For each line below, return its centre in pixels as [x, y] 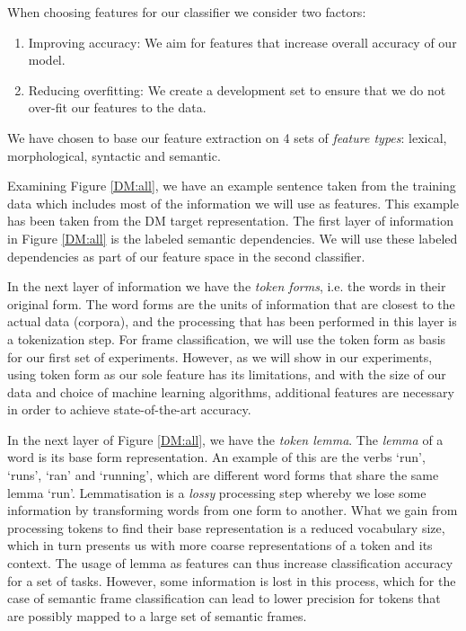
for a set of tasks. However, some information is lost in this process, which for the [232, 580]
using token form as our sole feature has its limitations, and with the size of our [227, 374]
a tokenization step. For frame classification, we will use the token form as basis [227, 338]
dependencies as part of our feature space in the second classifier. [186, 256]
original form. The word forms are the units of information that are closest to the [231, 303]
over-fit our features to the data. [117, 107]
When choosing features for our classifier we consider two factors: [187, 12]
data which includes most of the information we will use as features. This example [233, 203]
